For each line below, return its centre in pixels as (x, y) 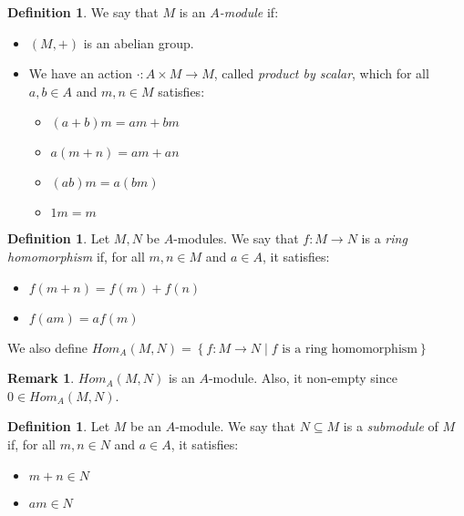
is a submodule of (391, 426)
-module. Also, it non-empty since (303, 378)
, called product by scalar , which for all (321, 73)
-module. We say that (236, 426)
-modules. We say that (236, 238)
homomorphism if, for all (76, 256)
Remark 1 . (41, 378)
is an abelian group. (139, 42)
